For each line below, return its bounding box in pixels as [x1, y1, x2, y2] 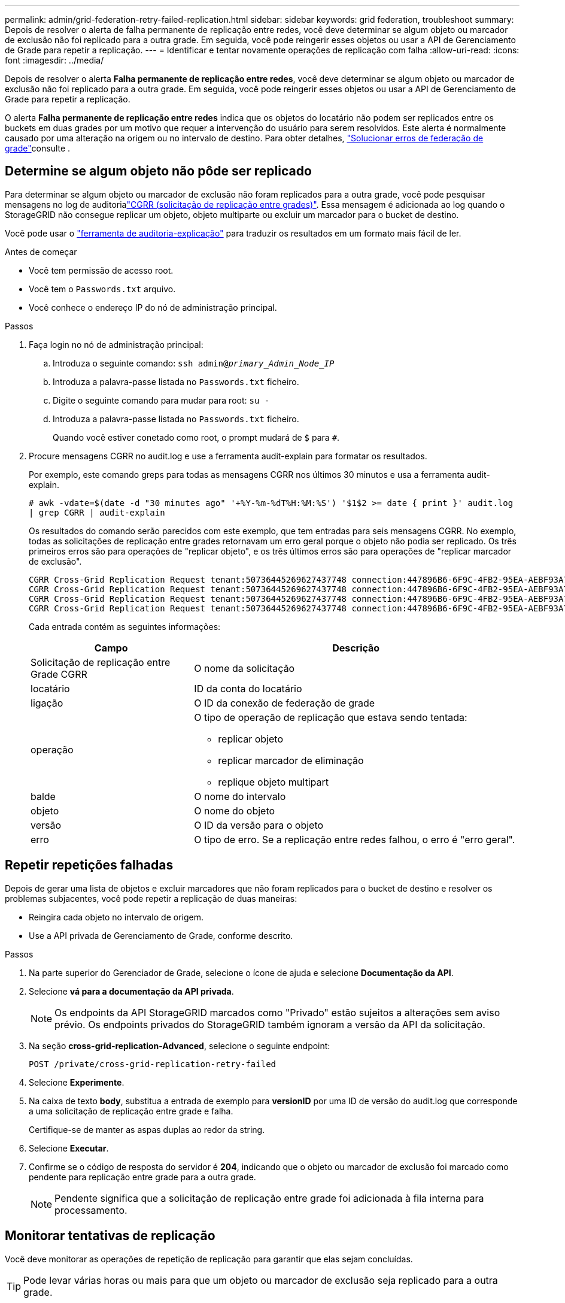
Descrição [332, 641, 380, 654]
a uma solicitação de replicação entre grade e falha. [29, 1105, 233, 1116]
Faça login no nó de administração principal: [29, 339, 203, 350]
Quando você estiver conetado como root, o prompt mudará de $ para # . [53, 432, 340, 443]
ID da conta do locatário [194, 682, 302, 695]
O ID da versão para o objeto [194, 819, 324, 831]
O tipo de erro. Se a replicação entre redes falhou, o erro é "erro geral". [194, 833, 515, 846]
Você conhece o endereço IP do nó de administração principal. [29, 302, 277, 313]
